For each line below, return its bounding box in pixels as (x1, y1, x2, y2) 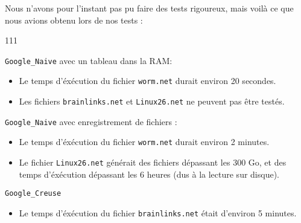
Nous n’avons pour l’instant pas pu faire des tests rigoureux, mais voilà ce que (5, 2, 294, 14)
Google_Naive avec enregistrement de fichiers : (5, 115, 177, 128)
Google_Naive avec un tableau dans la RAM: (5, 54, 173, 66)
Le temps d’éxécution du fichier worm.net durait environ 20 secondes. (19, 74, 276, 87)
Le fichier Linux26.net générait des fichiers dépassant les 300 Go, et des (19, 156, 287, 169)
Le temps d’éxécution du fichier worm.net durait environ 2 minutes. (19, 135, 270, 148)
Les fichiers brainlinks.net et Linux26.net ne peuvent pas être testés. (19, 95, 285, 108)
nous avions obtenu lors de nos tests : (5, 13, 143, 26)
